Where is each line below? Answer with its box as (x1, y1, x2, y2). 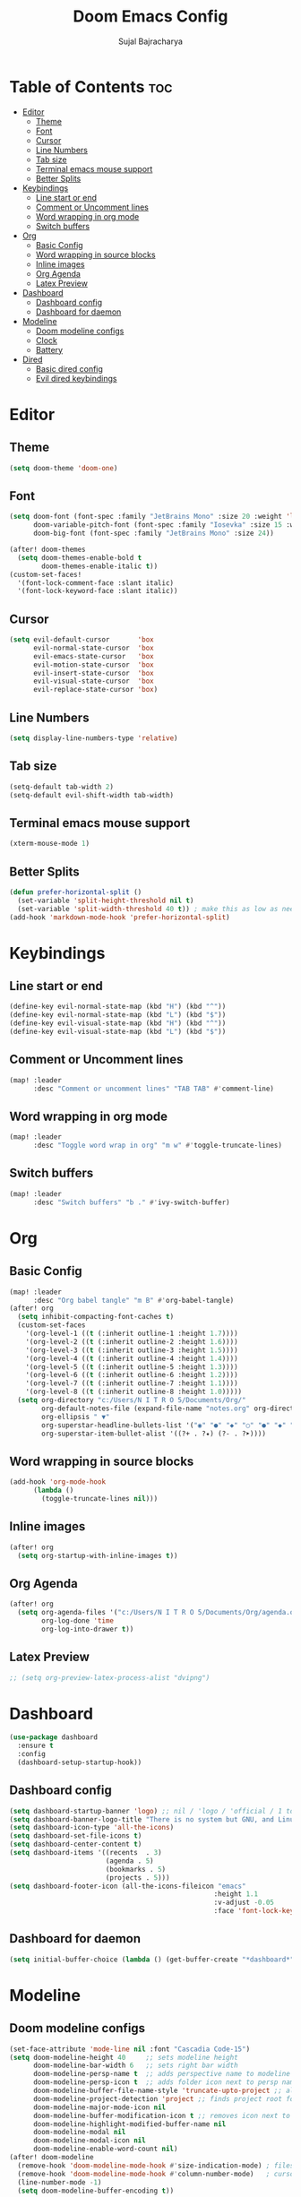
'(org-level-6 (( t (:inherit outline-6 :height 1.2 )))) (25, 1371, 239, 1380)
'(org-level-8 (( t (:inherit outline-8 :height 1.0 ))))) (25, 1387, 243, 1397)
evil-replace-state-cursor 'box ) (32, 685, 159, 694)
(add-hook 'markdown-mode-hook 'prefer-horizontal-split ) (9, 912, 230, 922)
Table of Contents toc (9, 76, 173, 97)
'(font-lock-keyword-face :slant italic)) (17, 587, 178, 596)
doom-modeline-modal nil (32, 2128, 126, 2137)
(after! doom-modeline (9, 2153, 94, 2162)
